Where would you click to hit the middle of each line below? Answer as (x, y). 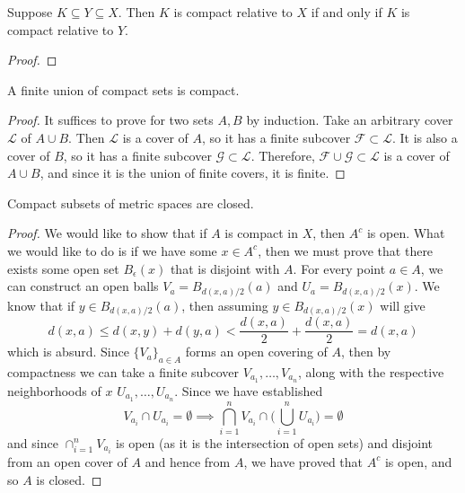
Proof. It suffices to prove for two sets (110, 120)
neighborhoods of (54, 390)
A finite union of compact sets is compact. (123, 89)
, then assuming (225, 305)
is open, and (418, 461)
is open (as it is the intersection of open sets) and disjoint (274, 442)
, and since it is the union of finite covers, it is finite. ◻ (193, 173)
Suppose (30, 12)
